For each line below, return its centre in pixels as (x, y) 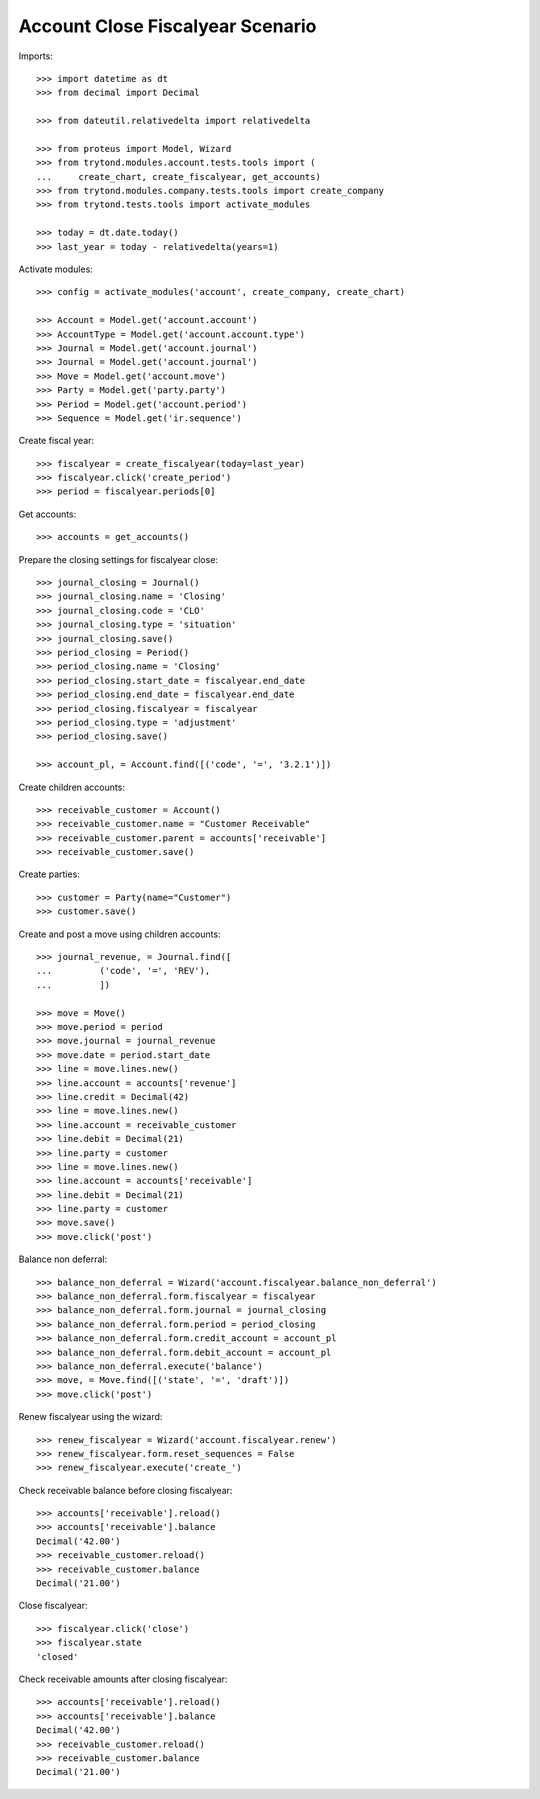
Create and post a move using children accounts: (119, 934)
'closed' (57, 1656)
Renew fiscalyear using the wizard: (90, 1417)
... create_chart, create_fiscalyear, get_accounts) (179, 176)
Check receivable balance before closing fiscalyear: (125, 1490)
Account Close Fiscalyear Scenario (167, 26)
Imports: (36, 56)
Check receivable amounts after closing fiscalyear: (123, 1679)
